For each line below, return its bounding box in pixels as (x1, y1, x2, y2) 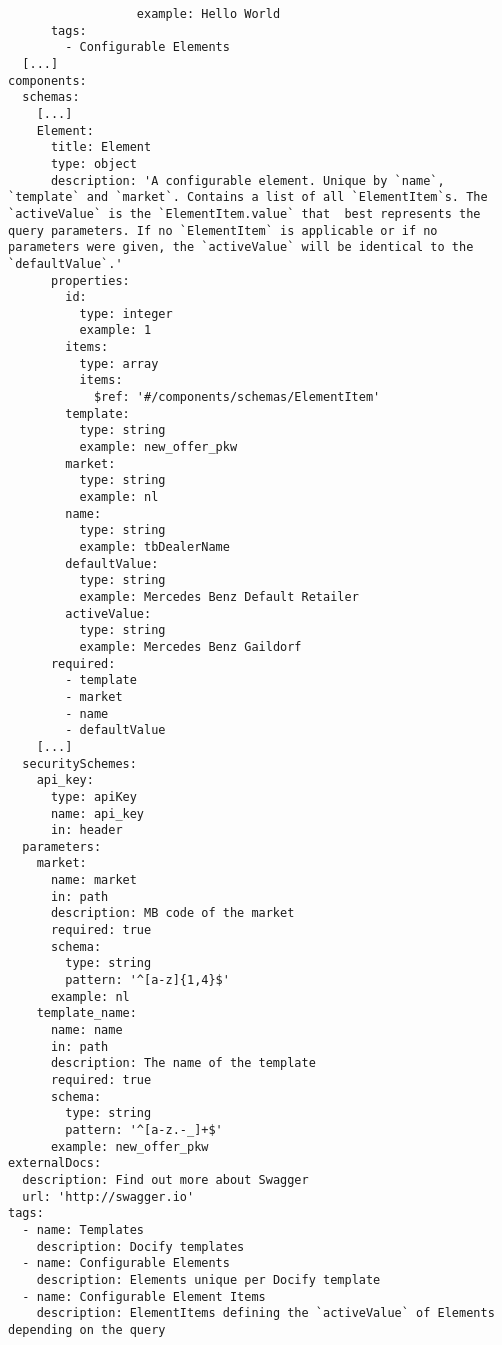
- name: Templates (22, 1222, 145, 1237)
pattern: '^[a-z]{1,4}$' (65, 973, 230, 988)
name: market (50, 873, 137, 888)
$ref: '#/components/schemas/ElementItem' (93, 390, 381, 405)
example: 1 (79, 323, 152, 338)
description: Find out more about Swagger (22, 1172, 309, 1187)
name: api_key (50, 806, 145, 821)
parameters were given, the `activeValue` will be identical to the (8, 240, 474, 255)
